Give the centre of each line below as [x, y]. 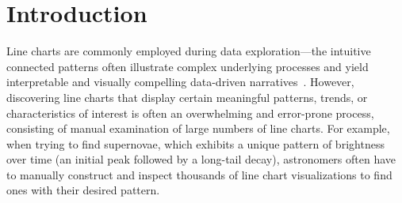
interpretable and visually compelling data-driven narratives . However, [180, 82]
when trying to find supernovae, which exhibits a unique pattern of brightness [195, 143]
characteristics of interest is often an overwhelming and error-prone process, [190, 113]
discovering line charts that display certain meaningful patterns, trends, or [187, 97]
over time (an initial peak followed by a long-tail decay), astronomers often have [201, 159]
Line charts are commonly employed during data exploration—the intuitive [189, 51]
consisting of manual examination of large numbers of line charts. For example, [198, 128]
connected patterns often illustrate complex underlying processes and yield [188, 66]
